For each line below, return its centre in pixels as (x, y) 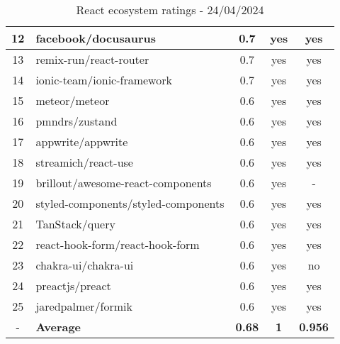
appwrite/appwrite (82, 142)
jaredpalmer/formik (84, 306)
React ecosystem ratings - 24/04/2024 (170, 10)
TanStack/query (75, 224)
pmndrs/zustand (76, 121)
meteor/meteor (73, 100)
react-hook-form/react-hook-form (118, 244)
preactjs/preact (73, 285)
